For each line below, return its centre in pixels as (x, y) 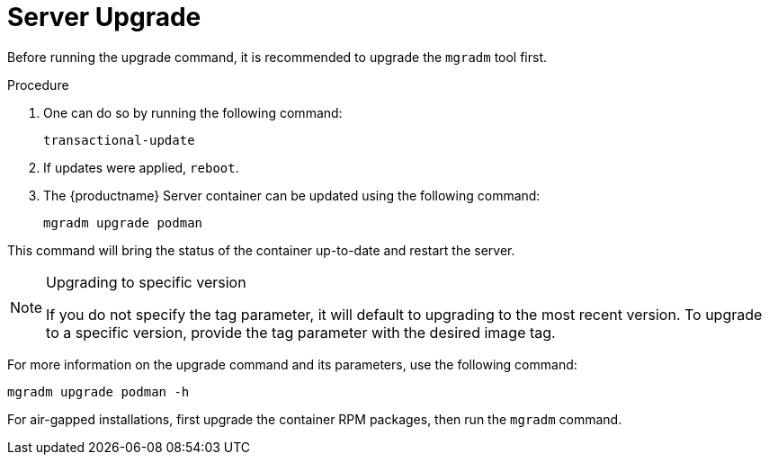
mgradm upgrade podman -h (98, 391)
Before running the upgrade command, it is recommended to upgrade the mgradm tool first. (277, 57)
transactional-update (119, 140)
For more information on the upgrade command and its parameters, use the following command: (292, 364)
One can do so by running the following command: (193, 112)
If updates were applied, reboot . (141, 167)
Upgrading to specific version (146, 282)
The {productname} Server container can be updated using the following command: (292, 195)
